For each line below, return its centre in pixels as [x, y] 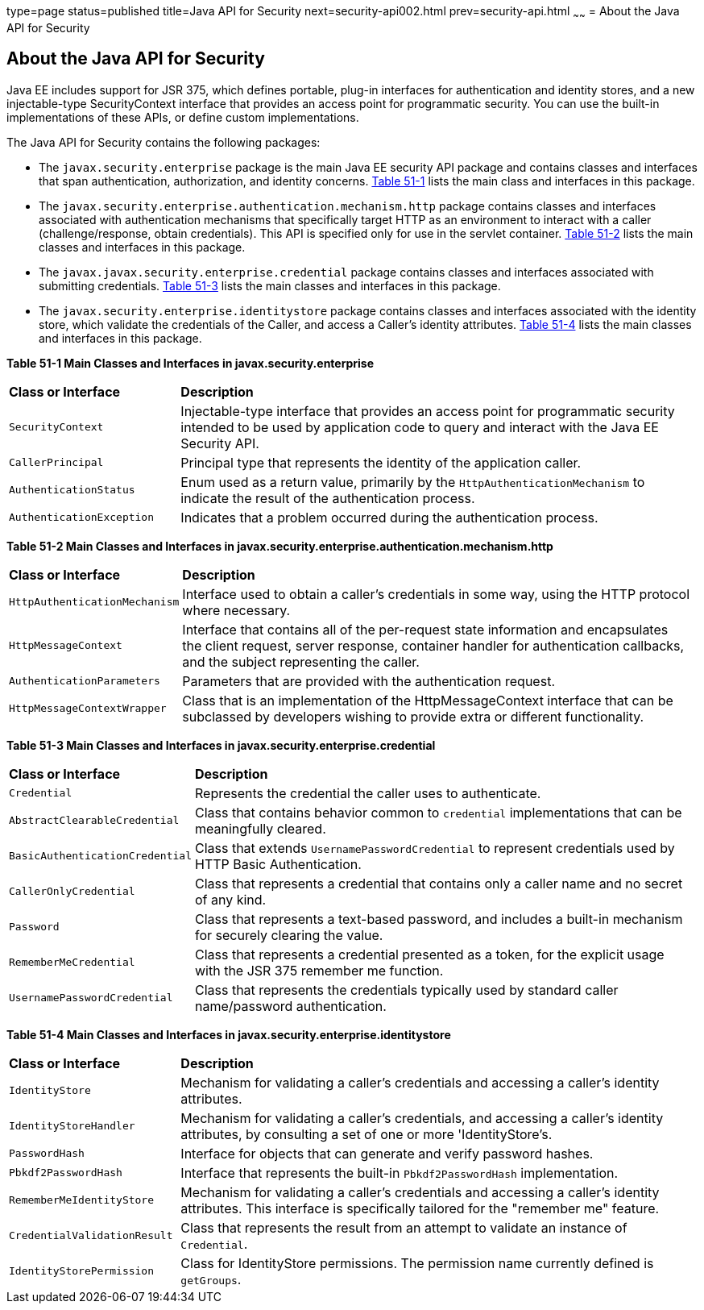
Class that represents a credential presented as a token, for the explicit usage [429, 954]
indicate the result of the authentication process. [328, 498]
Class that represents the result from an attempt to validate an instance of [404, 1227]
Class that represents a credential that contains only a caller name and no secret [439, 883]
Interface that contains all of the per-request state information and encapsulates [425, 629]
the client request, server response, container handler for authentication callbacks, [433, 645]
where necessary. [236, 610]
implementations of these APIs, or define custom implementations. [183, 117]
